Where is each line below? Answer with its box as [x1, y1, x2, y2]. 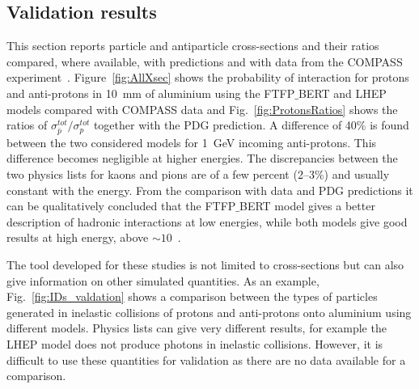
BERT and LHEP [298, 84, 387, 101]
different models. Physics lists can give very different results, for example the [6, 319, 387, 336]
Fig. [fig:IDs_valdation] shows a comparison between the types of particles [6, 288, 378, 305]
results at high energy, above [6, 229, 149, 246]
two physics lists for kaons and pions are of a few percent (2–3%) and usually [6, 166, 390, 183]
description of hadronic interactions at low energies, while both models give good [6, 213, 408, 230]
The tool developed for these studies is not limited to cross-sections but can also [6, 256, 404, 273]
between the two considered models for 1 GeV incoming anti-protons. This [6, 133, 377, 150]
